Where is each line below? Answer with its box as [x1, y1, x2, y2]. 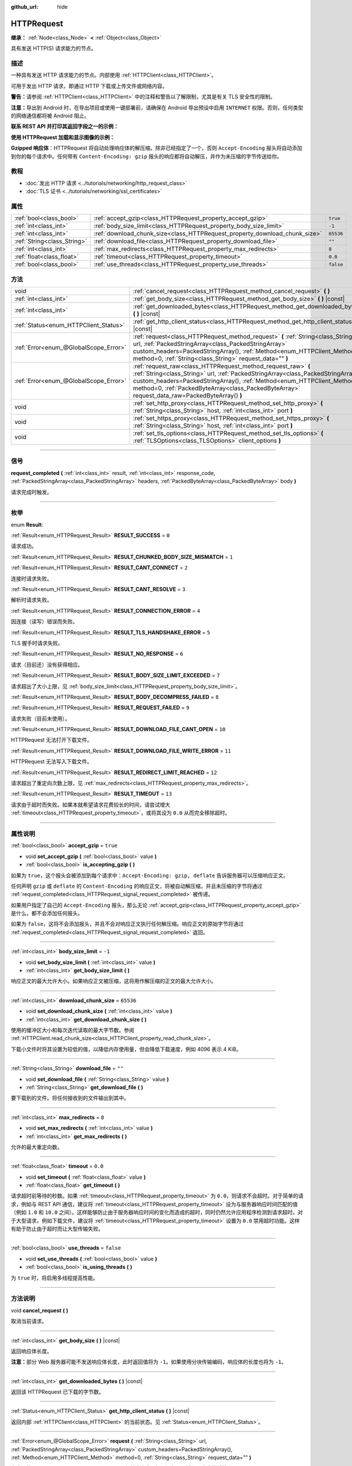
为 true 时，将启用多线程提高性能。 [11, 1274, 99, 1281]
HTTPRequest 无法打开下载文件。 [11, 737, 93, 744]
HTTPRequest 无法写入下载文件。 [11, 758, 93, 765]
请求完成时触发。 [11, 488, 52, 496]
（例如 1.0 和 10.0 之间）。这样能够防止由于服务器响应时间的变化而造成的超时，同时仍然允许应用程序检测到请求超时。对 [11, 1209, 303, 1216]
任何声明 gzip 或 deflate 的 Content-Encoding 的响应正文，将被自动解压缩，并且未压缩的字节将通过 [11, 883, 263, 890]
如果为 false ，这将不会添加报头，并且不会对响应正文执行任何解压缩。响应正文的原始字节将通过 [11, 921, 244, 928]
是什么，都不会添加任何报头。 [11, 910, 83, 917]
